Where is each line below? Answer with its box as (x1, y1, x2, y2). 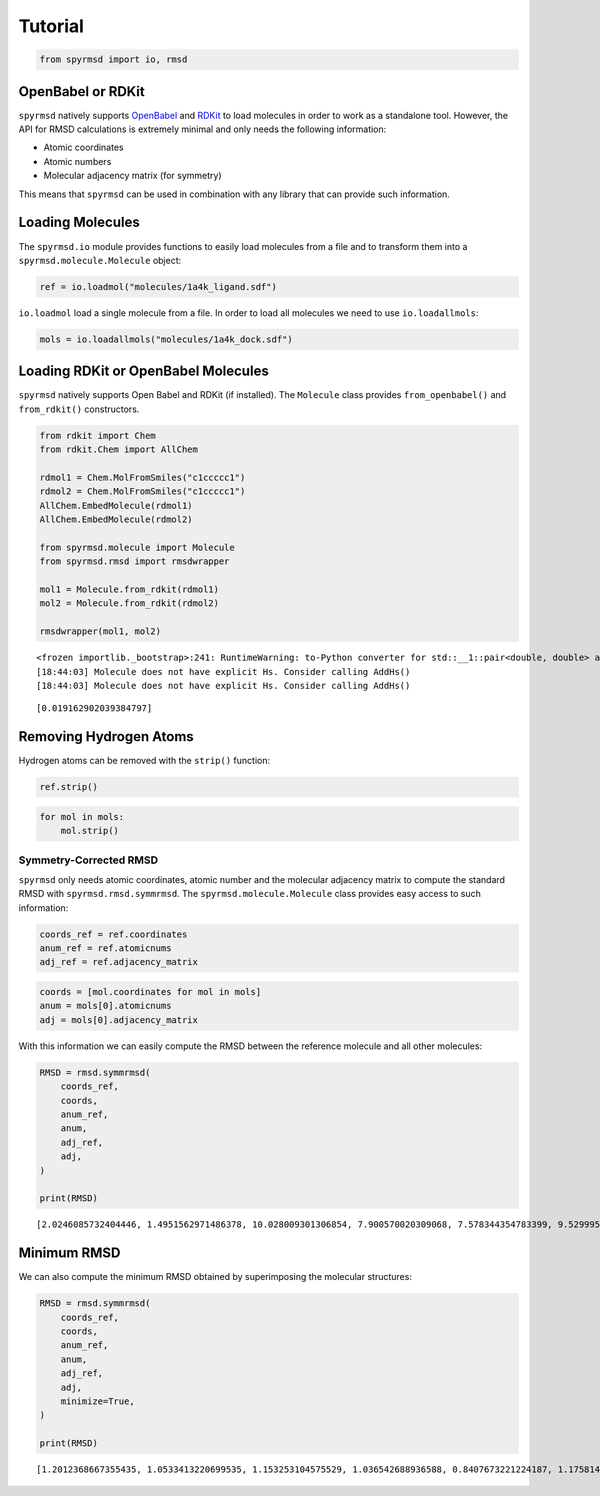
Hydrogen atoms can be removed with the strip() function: (18, 755, 271, 767)
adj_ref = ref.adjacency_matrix (39, 956, 199, 968)
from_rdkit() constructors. (18, 403, 140, 415)
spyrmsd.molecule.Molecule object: (18, 254, 182, 266)
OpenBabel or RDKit (18, 83, 145, 100)
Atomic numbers (43, 155, 112, 167)
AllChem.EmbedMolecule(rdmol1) (39, 500, 194, 511)
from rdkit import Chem (39, 430, 157, 441)
